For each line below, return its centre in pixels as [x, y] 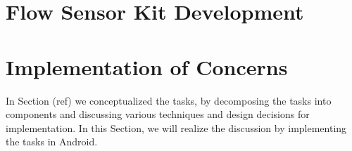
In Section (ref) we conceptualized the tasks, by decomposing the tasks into [169, 100]
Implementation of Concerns [147, 66]
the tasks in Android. [52, 142]
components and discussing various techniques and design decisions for [158, 114]
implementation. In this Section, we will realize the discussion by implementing [176, 127]
